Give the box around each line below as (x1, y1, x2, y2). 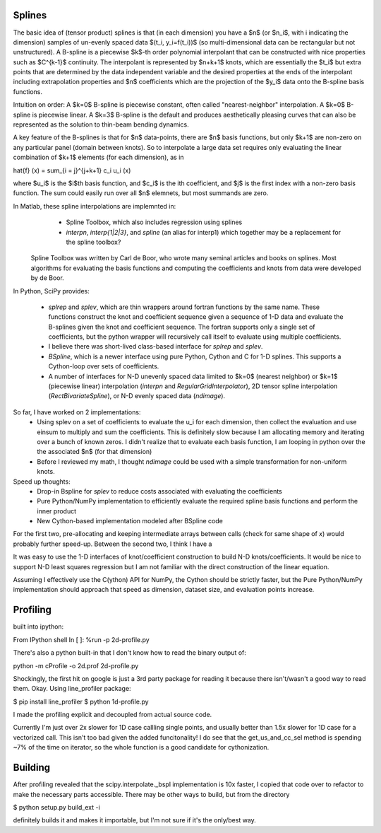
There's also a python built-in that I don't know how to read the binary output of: (13, 648, 247, 657)
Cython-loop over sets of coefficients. (48, 362, 159, 371)
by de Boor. (30, 274, 65, 282)
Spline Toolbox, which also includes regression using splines (66, 218, 243, 226)
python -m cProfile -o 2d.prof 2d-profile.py (13, 661, 139, 670)
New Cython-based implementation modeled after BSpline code (37, 517, 224, 525)
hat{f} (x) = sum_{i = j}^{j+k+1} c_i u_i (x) (13, 166, 131, 175)
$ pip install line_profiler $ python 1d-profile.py (13, 697, 149, 706)
